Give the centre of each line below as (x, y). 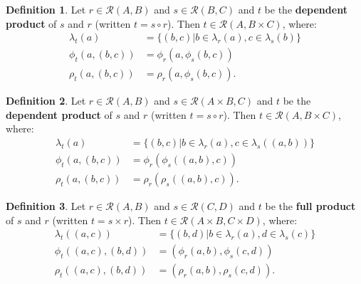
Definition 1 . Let (46, 9)
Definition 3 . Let (46, 206)
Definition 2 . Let (46, 101)
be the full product (310, 206)
